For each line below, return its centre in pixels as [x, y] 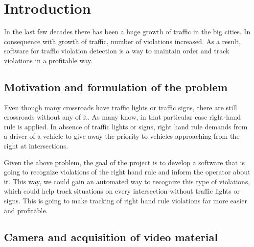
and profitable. [26, 210]
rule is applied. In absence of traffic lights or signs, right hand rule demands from [126, 126]
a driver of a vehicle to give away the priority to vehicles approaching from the [122, 136]
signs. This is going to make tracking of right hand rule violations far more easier [126, 201]
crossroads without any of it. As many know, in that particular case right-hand [122, 117]
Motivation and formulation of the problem [116, 86]
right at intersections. [36, 146]
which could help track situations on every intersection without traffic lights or [122, 191]
